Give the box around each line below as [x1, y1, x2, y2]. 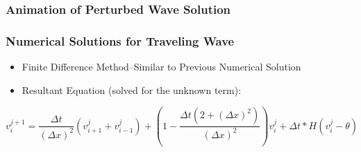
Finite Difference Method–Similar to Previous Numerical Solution [22, 59, 301, 74]
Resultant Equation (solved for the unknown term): [22, 82, 242, 97]
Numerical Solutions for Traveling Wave [6, 32, 235, 49]
